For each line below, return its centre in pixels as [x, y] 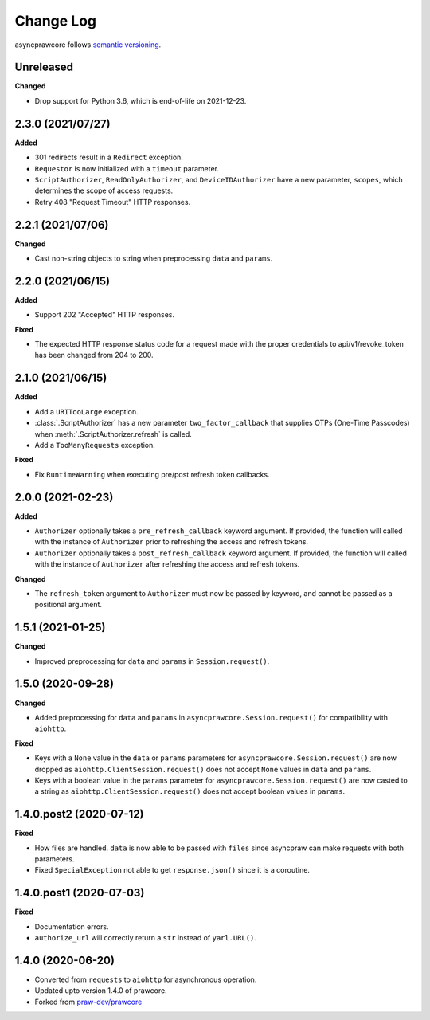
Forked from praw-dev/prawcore [88, 1002]
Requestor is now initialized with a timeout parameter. [127, 168]
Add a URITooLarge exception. [86, 411]
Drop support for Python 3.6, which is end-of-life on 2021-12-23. [141, 100]
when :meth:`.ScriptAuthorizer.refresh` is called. [113, 433]
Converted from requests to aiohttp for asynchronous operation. [146, 979]
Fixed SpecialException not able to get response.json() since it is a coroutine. [172, 870]
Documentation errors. [72, 926]
